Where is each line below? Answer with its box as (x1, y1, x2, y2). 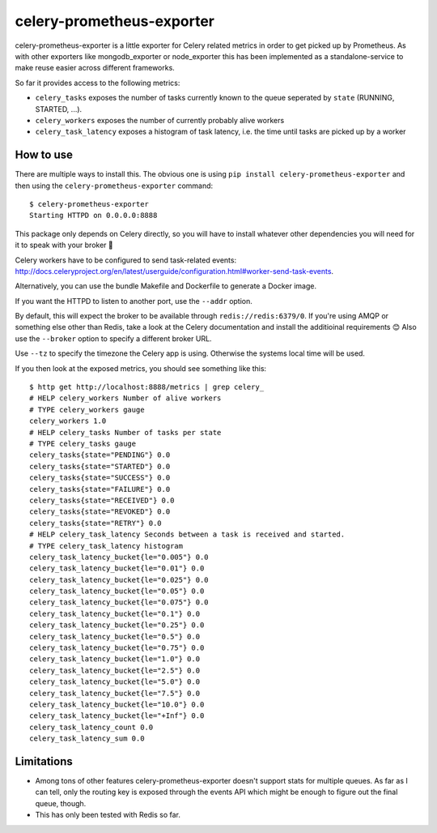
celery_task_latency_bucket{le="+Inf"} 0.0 (29, 711, 205, 720)
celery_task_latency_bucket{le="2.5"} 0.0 (29, 665, 201, 675)
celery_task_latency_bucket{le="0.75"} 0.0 (29, 643, 205, 652)
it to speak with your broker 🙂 (15, 240, 113, 250)
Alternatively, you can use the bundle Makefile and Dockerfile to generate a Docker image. (15, 281, 317, 291)
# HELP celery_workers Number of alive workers (29, 394, 222, 403)
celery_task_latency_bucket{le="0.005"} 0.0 (29, 552, 210, 562)
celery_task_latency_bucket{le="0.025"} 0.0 (29, 575, 210, 584)
